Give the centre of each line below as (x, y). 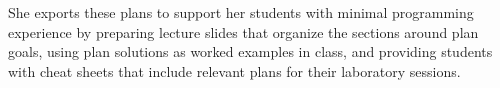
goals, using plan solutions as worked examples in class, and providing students (250, 51)
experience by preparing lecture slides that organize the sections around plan (243, 31)
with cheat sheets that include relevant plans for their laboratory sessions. (234, 70)
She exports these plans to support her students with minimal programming (241, 12)
